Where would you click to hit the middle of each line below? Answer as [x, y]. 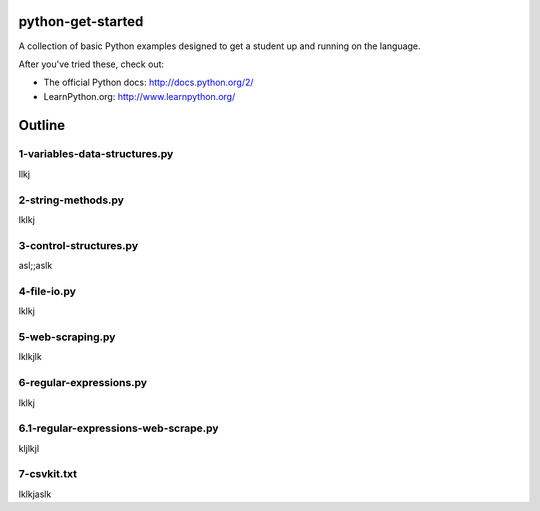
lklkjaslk [35, 494]
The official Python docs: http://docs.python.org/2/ [148, 82]
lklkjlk [30, 357]
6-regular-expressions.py [83, 383]
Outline [41, 125]
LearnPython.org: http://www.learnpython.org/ [139, 96]
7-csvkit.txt [47, 474]
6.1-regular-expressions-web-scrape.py [118, 428]
